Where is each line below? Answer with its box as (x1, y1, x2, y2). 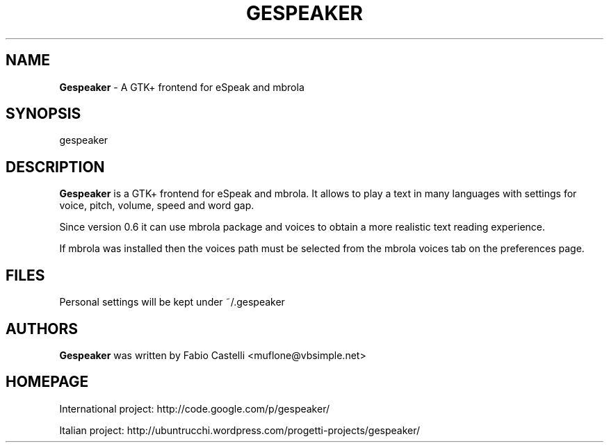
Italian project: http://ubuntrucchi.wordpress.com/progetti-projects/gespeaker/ (59, 424, 421, 436)
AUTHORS (6, 320, 79, 338)
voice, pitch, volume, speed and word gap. (59, 199, 254, 212)
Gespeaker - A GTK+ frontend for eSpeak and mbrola (59, 81, 304, 93)
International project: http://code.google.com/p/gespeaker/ (59, 402, 330, 415)
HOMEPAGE (6, 373, 89, 391)
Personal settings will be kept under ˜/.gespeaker (59, 296, 285, 308)
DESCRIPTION (6, 158, 105, 176)
